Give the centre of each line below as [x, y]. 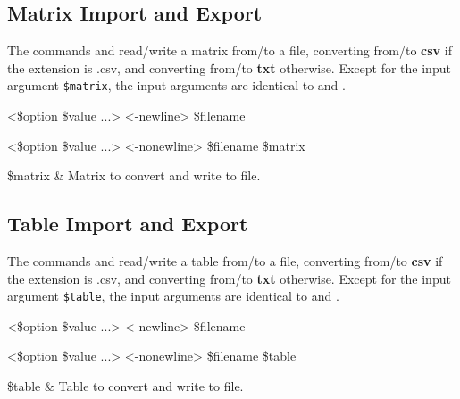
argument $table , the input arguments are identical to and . [173, 296]
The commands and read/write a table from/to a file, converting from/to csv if [225, 261]
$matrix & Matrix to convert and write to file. [134, 175]
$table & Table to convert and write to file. [125, 386]
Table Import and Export [128, 224]
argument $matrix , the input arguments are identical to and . [176, 85]
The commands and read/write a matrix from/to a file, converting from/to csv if [230, 50]
